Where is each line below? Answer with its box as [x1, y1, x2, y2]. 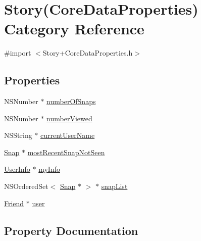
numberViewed [46, 113, 92, 123]
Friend [4, 198, 24, 208]
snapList [101, 181, 128, 191]
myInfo [38, 164, 60, 174]
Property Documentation [4, 222, 138, 238]
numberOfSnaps [46, 96, 96, 107]
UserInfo [4, 164, 30, 174]
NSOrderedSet [4, 181, 48, 191]
